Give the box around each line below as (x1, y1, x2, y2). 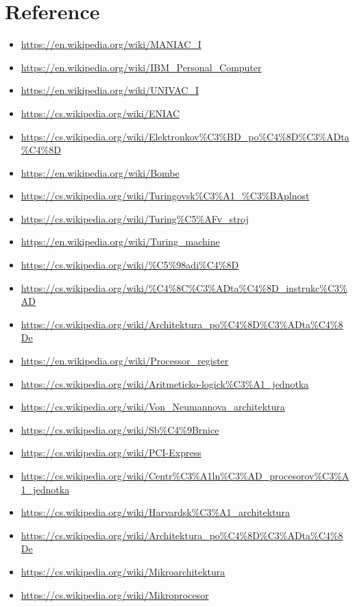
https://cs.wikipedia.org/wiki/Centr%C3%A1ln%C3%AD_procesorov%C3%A (21, 469, 350, 482)
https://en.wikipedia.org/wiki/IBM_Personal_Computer (21, 60, 262, 74)
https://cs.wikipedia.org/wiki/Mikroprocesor (21, 587, 209, 602)
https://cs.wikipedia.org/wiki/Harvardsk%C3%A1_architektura (21, 505, 290, 519)
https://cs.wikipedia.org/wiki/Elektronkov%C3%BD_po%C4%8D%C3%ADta (21, 129, 350, 143)
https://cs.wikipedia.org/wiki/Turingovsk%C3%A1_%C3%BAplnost (21, 188, 310, 203)
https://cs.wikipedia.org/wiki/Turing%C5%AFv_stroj (21, 211, 249, 225)
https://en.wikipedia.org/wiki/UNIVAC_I (21, 83, 199, 97)
